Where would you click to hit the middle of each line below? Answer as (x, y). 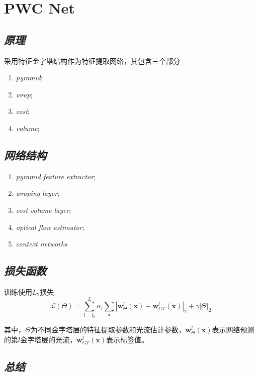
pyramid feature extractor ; (56, 176)
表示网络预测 (233, 330)
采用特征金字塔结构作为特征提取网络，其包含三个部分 (92, 60)
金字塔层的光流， (49, 339)
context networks (41, 244)
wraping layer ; (38, 193)
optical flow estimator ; (50, 227)
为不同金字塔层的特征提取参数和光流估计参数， (108, 330)
